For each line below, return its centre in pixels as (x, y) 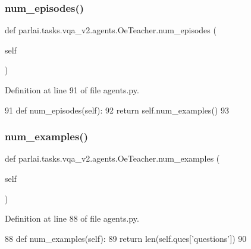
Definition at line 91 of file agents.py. (72, 90)
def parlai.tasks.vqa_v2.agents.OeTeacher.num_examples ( (112, 158)
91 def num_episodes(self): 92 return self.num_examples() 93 (117, 110)
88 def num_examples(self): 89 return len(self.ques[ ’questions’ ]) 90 (126, 238)
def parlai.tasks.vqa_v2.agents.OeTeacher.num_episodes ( (111, 30)
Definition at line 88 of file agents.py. (72, 218)
